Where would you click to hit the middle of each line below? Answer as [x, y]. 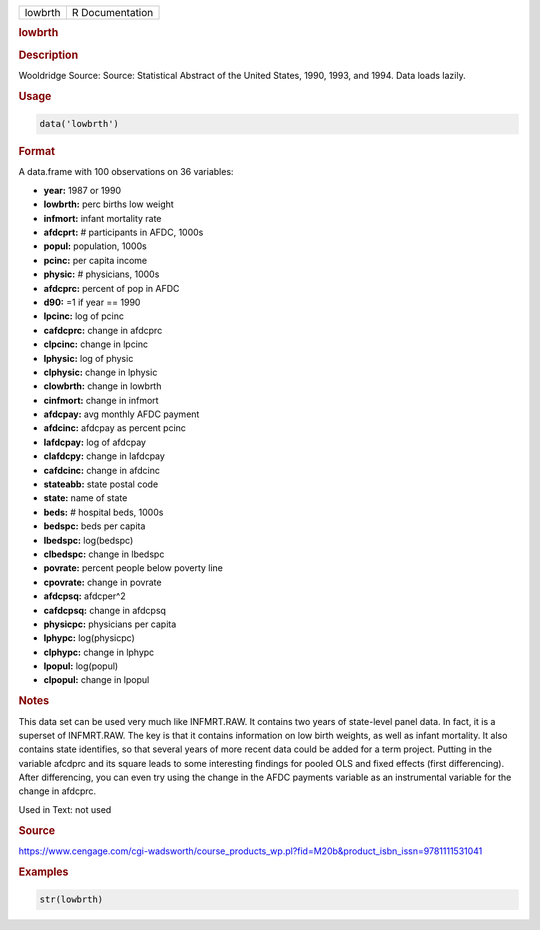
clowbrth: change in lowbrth [102, 386]
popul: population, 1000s [95, 246]
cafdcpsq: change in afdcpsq [105, 610]
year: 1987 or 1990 [82, 190]
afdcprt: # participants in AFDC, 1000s [123, 232]
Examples [43, 872]
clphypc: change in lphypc [99, 652]
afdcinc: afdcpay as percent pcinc [115, 428]
